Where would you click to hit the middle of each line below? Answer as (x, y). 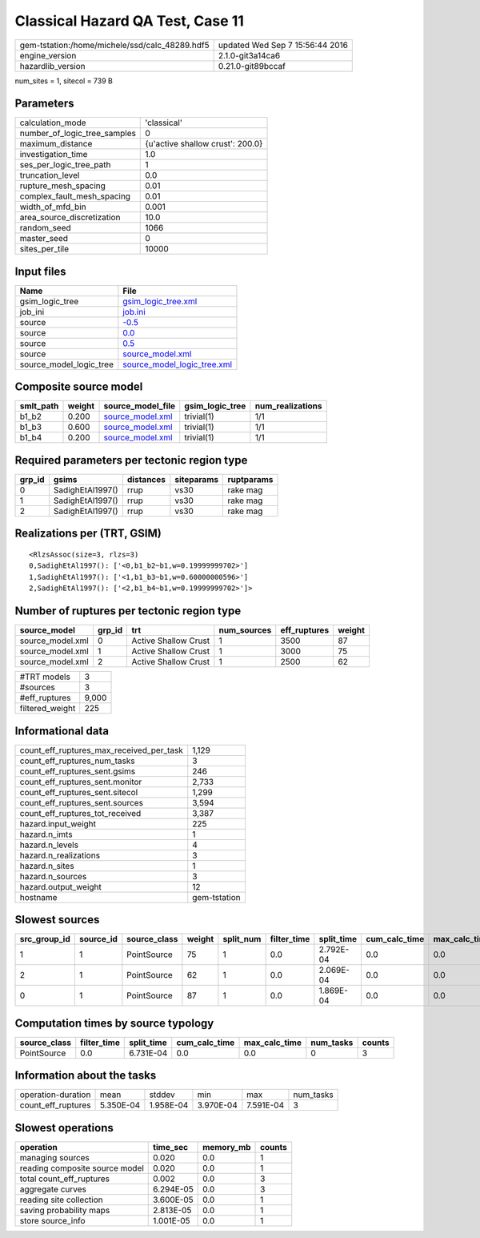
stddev (162, 1095)
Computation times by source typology (114, 1023)
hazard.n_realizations (60, 855)
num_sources (245, 630)
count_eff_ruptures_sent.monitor (81, 782)
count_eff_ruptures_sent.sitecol (79, 792)
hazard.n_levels (49, 845)
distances (146, 479)
